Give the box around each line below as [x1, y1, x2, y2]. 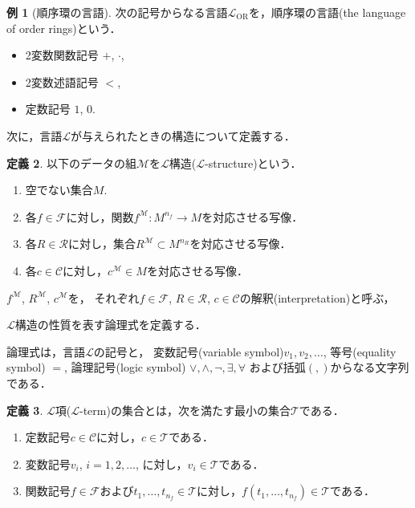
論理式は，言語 [6, 343, 85, 360]
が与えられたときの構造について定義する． [71, 127, 295, 144]
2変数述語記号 [25, 73, 99, 90]
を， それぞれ [67, 289, 140, 306]
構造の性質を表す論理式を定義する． [14, 316, 206, 333]
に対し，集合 [67, 235, 136, 252]
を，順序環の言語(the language [248, 4, 406, 20]
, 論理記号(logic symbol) [64, 359, 186, 376]
